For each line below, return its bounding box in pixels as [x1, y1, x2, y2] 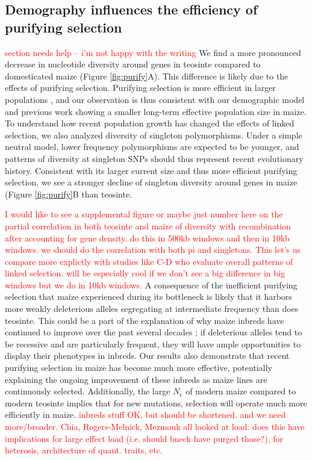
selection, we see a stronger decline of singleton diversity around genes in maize [5, 176, 298, 188]
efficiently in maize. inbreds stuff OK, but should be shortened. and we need [5, 408, 286, 421]
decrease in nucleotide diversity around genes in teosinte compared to [5, 58, 261, 70]
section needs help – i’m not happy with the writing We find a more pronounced [5, 46, 301, 58]
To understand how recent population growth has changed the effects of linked [5, 117, 295, 129]
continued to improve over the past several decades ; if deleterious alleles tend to [5, 326, 302, 338]
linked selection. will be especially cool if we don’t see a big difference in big [5, 267, 285, 279]
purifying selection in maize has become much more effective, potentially [5, 361, 272, 374]
